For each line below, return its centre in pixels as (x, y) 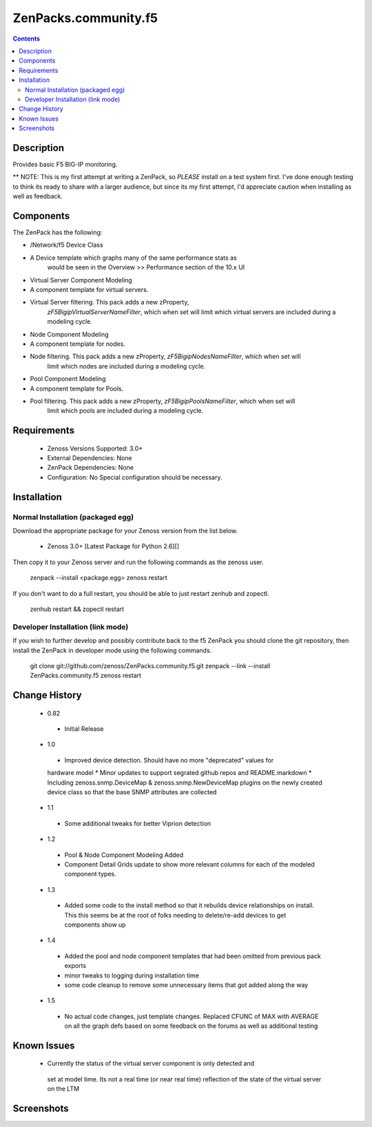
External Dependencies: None (90, 458)
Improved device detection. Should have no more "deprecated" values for (169, 760)
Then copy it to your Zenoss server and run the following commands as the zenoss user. (138, 562)
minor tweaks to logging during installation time (132, 975)
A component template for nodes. (77, 344)
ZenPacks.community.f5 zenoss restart (85, 676)
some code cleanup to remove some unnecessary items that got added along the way (186, 984)
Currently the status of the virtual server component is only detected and (151, 1064)
